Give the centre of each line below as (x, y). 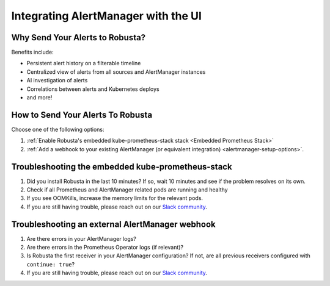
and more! (39, 98)
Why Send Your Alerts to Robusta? (79, 38)
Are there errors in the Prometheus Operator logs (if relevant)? (105, 248)
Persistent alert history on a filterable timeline (84, 63)
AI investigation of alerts (57, 80)
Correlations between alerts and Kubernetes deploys (93, 89)
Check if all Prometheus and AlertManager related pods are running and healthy (127, 190)
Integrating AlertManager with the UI (106, 16)
